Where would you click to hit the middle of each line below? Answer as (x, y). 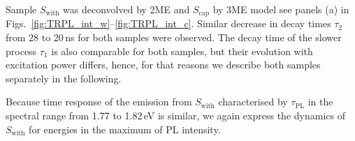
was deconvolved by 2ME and (126, 9)
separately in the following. (64, 78)
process (21, 51)
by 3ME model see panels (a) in (281, 9)
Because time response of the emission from (99, 102)
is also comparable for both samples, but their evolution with (182, 51)
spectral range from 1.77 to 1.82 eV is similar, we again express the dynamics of (175, 116)
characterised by (253, 102)
